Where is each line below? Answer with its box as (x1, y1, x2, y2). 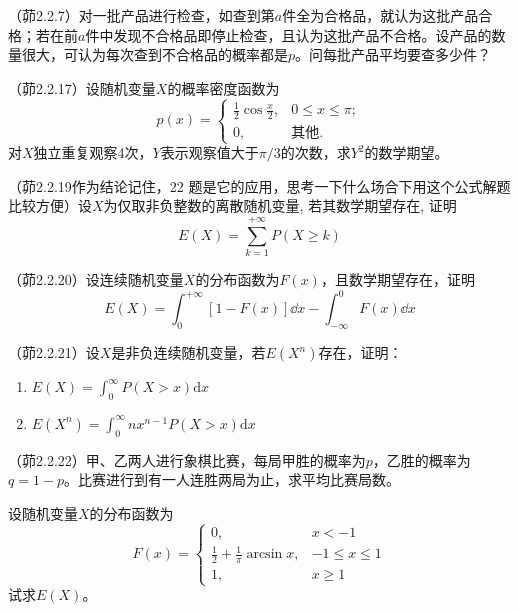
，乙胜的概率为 (372, 449, 471, 470)
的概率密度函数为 (167, 77, 280, 98)
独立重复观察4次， (33, 142, 153, 163)
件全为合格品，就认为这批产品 (282, 5, 479, 25)
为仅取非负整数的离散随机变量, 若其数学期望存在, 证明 (103, 195, 457, 216)
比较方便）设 (8, 195, 92, 216)
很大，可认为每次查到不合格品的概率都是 (21, 44, 288, 65)
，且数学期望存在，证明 (320, 269, 475, 290)
